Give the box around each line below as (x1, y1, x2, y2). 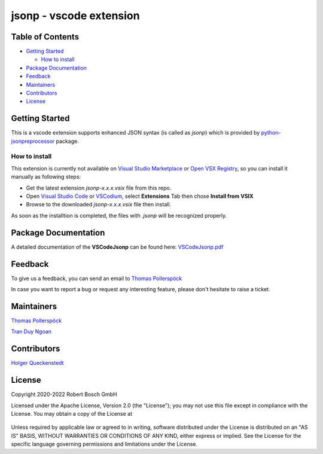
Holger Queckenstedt (11, 359, 64, 367)
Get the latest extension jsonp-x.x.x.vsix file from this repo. (26, 184, 172, 191)
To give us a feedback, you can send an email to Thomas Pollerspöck (11, 275, 182, 282)
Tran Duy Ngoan (11, 328, 52, 335)
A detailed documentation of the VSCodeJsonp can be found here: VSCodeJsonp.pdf (11, 243, 224, 251)
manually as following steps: (11, 173, 81, 181)
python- (261, 129, 281, 136)
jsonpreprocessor (11, 138, 55, 145)
